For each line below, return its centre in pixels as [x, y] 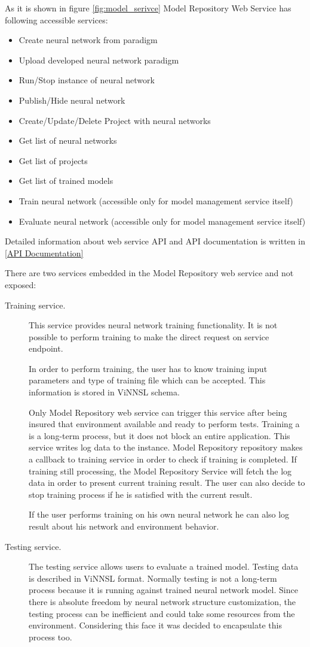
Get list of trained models [66, 181]
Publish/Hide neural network [72, 100]
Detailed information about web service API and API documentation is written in [155, 241]
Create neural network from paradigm [88, 40]
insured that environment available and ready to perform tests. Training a [164, 424]
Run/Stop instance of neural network [87, 80]
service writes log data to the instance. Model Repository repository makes [166, 447]
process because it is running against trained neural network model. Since [163, 590]
